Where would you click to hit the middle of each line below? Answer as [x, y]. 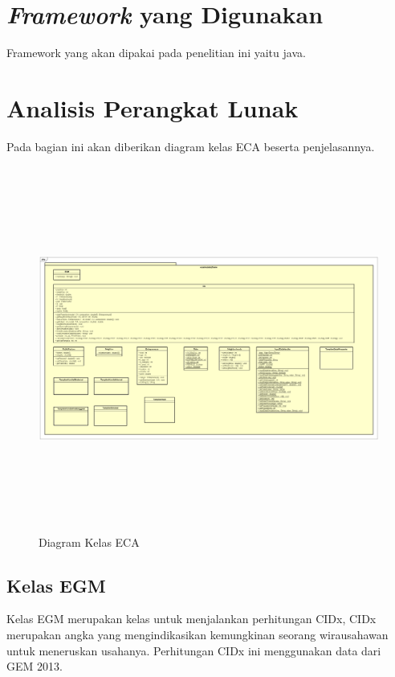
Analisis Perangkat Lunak [153, 107]
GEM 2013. [35, 666]
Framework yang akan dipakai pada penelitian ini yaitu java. [156, 53]
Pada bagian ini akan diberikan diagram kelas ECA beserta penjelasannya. [191, 146]
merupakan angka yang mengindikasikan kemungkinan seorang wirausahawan [197, 634]
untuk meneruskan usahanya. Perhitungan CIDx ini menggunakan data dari [194, 650]
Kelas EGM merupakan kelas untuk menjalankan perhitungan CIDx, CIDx [191, 619]
